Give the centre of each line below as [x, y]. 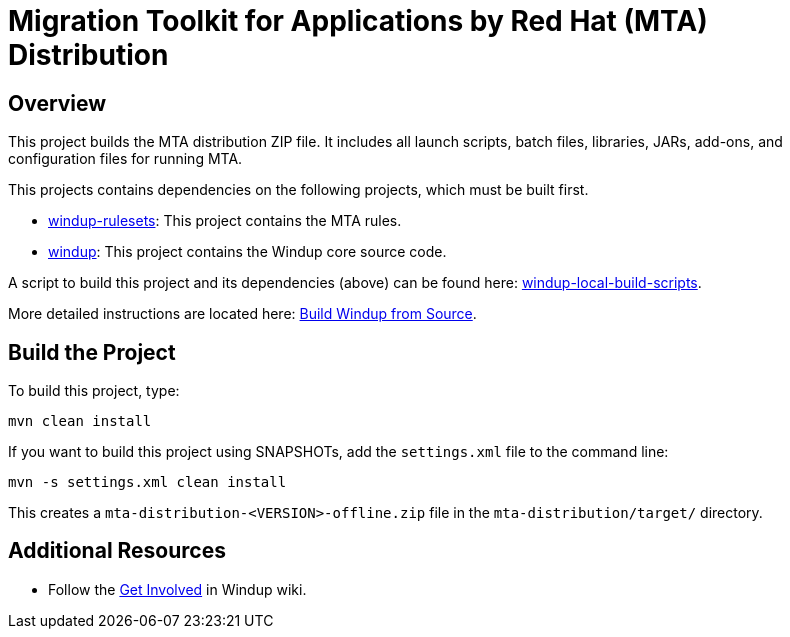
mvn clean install [80, 421]
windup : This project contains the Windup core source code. [247, 252]
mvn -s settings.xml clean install [147, 482]
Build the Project [92, 352]
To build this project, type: [94, 391]
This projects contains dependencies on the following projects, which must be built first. [298, 190]
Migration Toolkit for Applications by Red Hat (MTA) [358, 21]
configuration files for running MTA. [125, 159]
